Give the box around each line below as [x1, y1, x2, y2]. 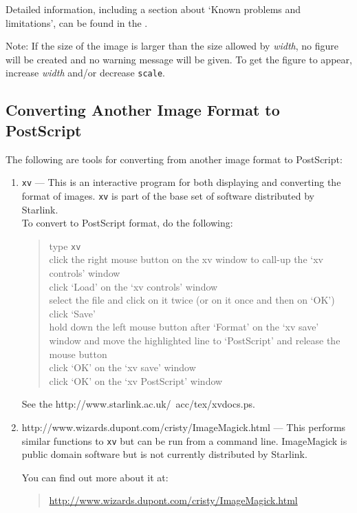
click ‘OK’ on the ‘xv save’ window [49, 360, 196, 375]
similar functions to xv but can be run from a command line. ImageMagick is [21, 433, 347, 448]
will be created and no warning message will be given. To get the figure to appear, [6, 52, 352, 66]
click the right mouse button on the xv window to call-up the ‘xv [49, 252, 323, 266]
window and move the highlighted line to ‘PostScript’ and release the [49, 333, 340, 347]
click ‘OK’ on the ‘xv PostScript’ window [49, 373, 223, 388]
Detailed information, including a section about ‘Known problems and [6, 2, 301, 16]
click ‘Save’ [49, 306, 96, 320]
